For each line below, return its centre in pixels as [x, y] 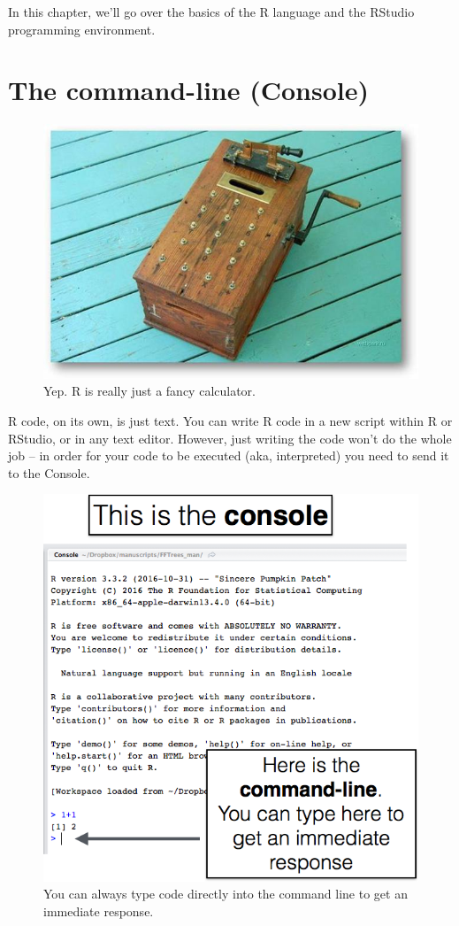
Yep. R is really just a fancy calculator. [149, 391]
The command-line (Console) [189, 90]
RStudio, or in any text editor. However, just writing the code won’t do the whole [230, 438]
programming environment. [82, 29]
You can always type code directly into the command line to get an [226, 894]
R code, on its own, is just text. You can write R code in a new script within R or [230, 421]
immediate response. [99, 911]
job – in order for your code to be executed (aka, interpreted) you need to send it [229, 455]
